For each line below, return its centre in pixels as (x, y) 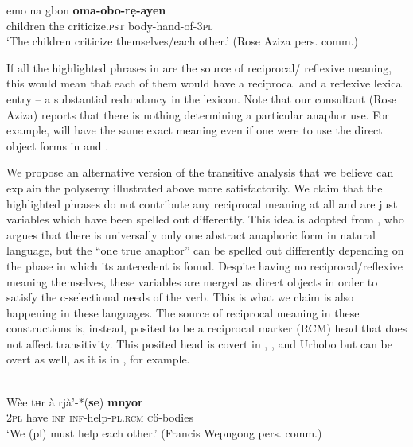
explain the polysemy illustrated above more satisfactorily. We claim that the (195, 187)
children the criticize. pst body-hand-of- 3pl (110, 25)
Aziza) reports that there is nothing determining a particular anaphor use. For (198, 114)
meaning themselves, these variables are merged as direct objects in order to (192, 281)
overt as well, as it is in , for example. (98, 359)
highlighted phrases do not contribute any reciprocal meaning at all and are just (202, 203)
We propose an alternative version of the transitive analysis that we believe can (200, 172)
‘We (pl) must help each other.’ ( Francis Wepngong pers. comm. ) (164, 432)
